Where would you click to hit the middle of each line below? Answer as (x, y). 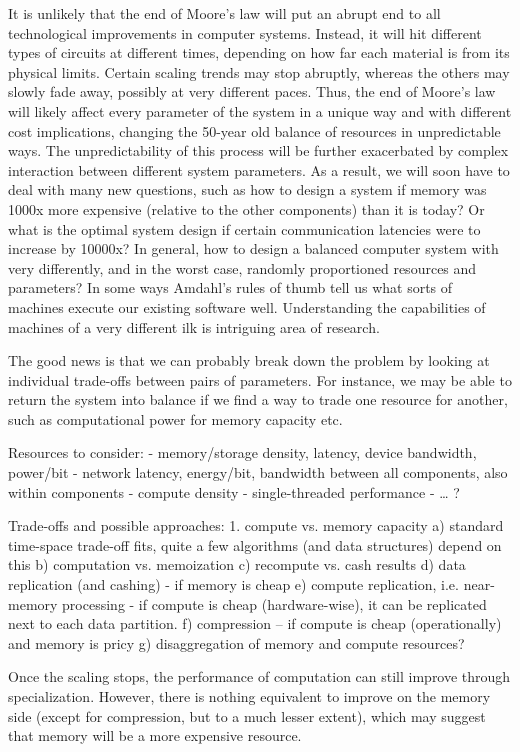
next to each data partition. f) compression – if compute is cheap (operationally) (255, 623)
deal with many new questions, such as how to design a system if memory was (247, 189)
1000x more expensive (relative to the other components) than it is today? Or (246, 208)
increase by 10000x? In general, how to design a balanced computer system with (253, 248)
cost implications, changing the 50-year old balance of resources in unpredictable (254, 130)
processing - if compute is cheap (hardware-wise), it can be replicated (274, 603)
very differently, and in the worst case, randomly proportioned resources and (242, 267)
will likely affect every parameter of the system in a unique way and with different (260, 110)
